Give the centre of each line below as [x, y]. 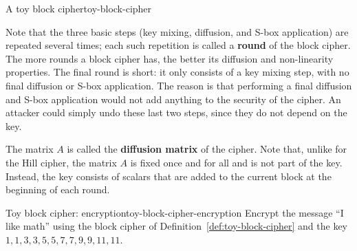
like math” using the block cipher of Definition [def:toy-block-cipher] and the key [177, 226]
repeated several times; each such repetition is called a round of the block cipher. [178, 45]
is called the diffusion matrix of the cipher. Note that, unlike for [207, 149]
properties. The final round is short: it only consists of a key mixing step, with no [177, 72]
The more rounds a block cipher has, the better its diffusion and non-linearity [170, 58]
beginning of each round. [58, 189]
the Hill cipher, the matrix [61, 162]
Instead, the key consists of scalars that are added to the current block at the [169, 176]
